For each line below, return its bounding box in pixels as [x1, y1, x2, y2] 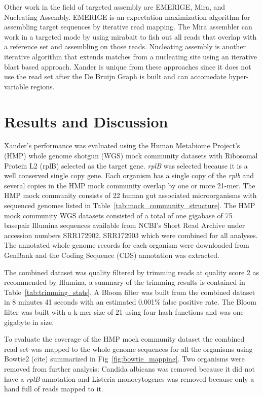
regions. [30, 81, 55, 91]
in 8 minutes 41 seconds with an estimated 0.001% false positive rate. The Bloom [4, 296, 257, 307]
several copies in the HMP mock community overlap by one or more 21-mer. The [4, 180, 255, 190]
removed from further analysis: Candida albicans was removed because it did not [4, 363, 255, 374]
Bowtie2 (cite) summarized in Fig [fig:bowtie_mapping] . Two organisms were [4, 353, 245, 364]
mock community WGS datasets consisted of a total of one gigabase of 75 [4, 210, 233, 220]
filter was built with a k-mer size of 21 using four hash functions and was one [4, 306, 244, 317]
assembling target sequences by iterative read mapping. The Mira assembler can [4, 21, 252, 32]
